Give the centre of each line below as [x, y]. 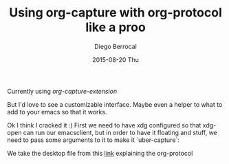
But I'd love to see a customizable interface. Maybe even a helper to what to [115, 104]
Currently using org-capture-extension [62, 91]
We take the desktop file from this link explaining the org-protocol [100, 153]
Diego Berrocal [116, 46]
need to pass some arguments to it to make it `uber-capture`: [94, 140]
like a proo [116, 27]
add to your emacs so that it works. [57, 112]
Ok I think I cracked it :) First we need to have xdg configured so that [104, 125]
